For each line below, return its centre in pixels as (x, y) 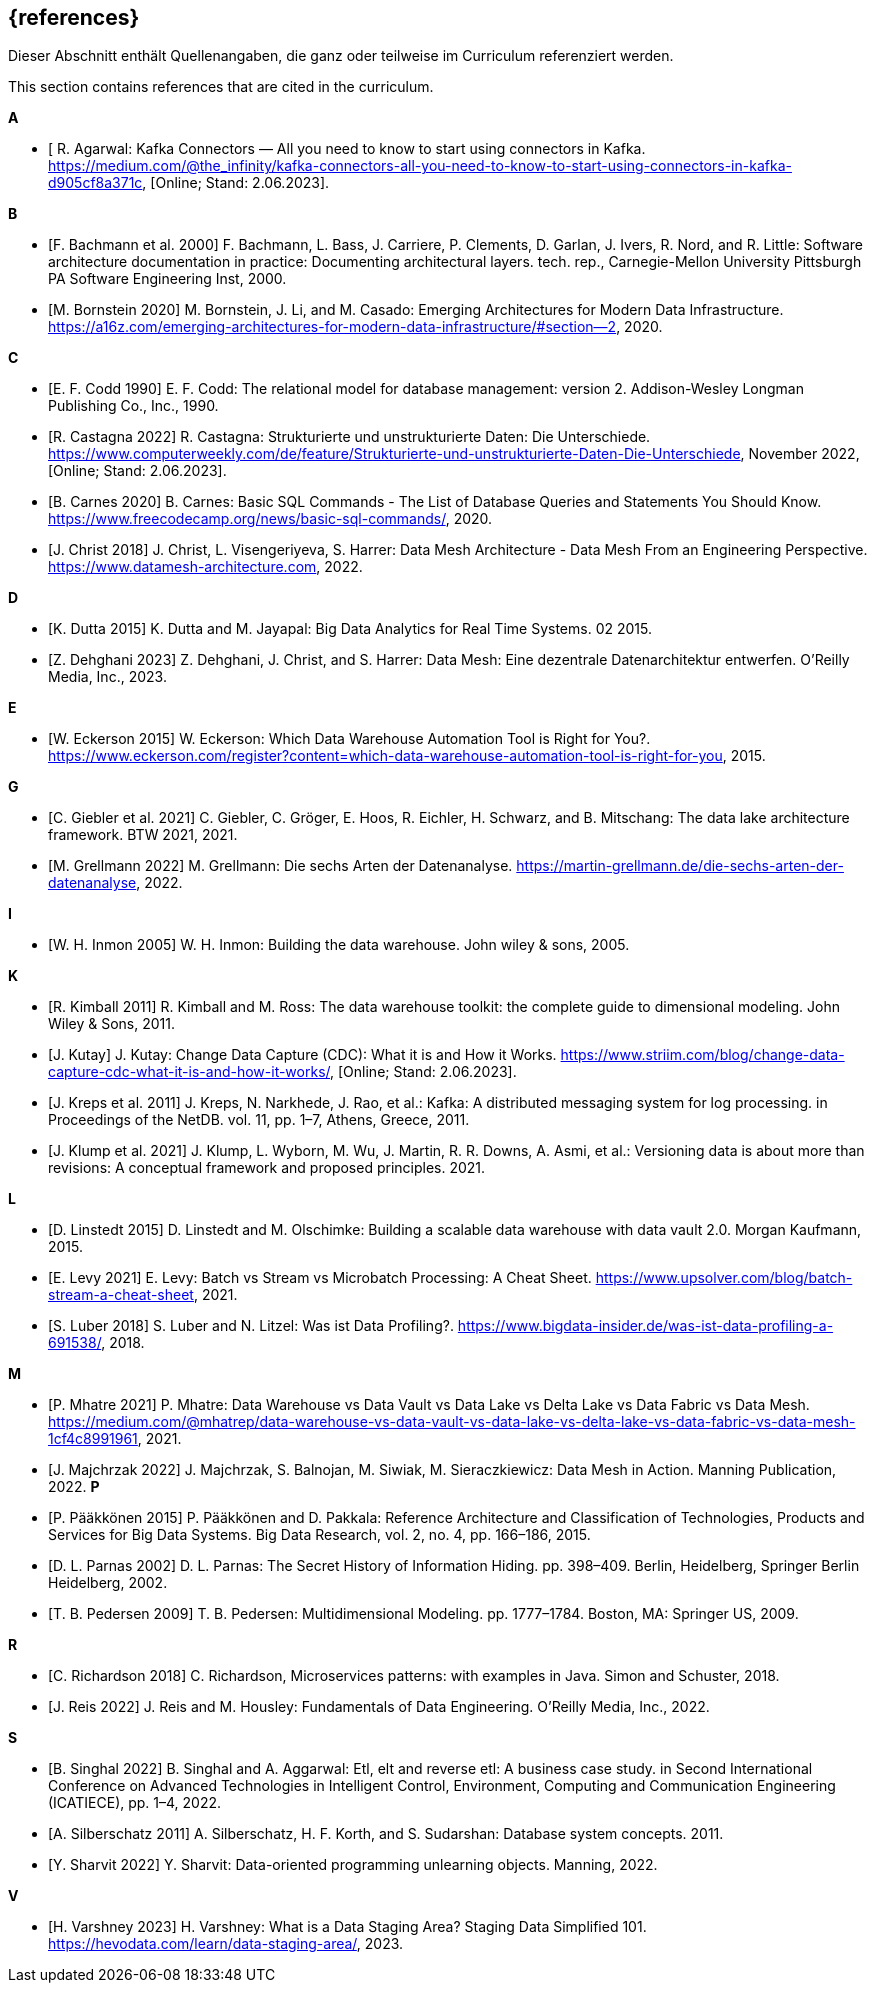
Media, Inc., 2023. (107, 677)
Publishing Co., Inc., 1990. (133, 406)
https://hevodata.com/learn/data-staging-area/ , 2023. (226, 1944)
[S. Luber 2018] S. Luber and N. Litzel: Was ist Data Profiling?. (251, 1326)
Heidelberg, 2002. (108, 1583)
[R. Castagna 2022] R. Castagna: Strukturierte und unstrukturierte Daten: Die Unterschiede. (349, 437)
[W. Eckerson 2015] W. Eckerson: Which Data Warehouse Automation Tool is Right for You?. (349, 739)
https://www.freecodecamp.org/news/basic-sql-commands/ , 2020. (270, 519)
